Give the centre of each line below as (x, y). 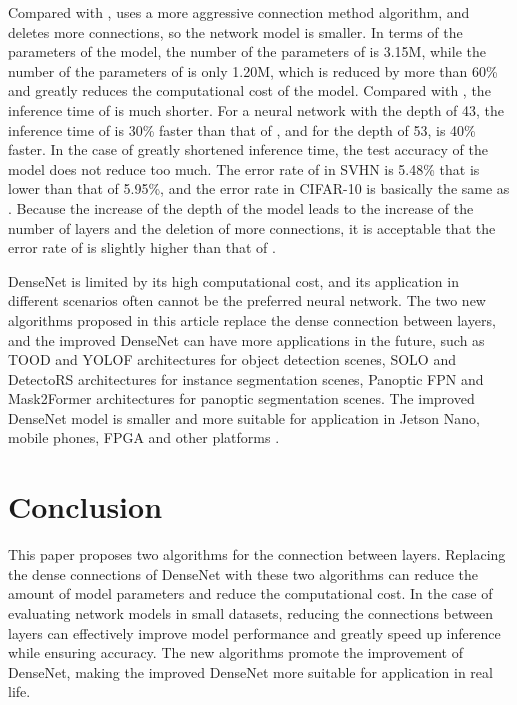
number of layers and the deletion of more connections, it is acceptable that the (252, 227)
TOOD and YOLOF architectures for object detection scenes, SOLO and (232, 359)
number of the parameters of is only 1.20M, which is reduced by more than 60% (253, 70)
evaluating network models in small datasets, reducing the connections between (250, 612)
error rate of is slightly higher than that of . (142, 247)
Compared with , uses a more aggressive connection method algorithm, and (239, 12)
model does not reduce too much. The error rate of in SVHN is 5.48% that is (244, 168)
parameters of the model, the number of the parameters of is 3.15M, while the (247, 51)
